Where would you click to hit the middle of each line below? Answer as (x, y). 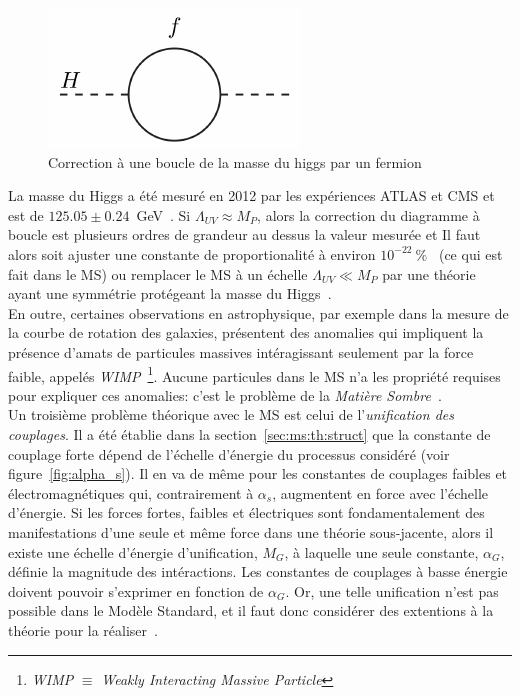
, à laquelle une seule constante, (381, 551)
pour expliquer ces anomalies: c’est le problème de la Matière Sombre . (225, 394)
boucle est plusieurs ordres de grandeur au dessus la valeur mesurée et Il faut (244, 234)
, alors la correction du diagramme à (368, 214)
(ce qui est (470, 253)
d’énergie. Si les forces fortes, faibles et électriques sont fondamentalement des (246, 512)
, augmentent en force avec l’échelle (380, 492)
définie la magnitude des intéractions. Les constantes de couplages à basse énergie (258, 571)
